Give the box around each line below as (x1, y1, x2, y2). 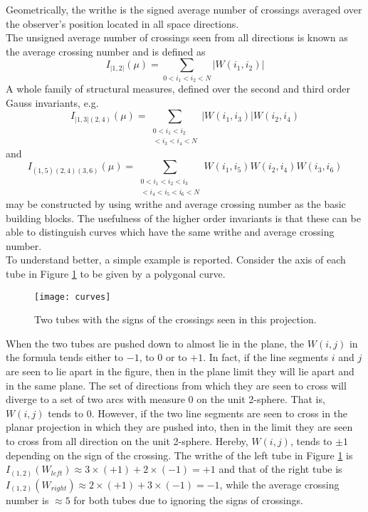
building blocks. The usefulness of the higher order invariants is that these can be (6, 210, 361, 225)
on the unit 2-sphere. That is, (196, 392, 325, 407)
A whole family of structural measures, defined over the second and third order (6, 81, 350, 96)
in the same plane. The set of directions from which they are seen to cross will (6, 377, 347, 392)
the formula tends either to (6, 350, 124, 365)
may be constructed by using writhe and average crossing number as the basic (6, 197, 346, 211)
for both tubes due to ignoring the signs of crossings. (73, 492, 303, 507)
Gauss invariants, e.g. (6, 95, 99, 110)
